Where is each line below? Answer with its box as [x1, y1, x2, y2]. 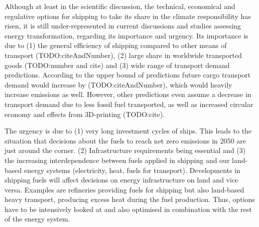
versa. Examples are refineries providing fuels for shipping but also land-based [5, 184, 244, 194]
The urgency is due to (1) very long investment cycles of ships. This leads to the [5, 125, 252, 136]
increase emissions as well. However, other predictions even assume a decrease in [5, 89, 251, 99]
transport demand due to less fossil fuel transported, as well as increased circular [5, 98, 253, 109]
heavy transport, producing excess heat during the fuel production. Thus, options [5, 194, 255, 204]
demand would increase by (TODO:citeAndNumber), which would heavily [5, 79, 232, 89]
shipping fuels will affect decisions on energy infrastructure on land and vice [5, 174, 238, 185]
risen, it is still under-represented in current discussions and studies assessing [5, 20, 241, 31]
